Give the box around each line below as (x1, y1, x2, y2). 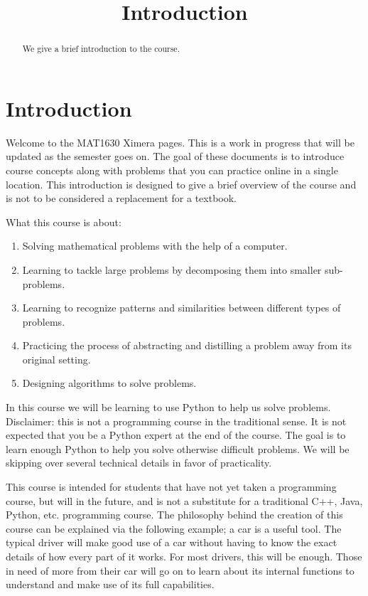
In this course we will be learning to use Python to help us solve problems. (6, 400, 331, 415)
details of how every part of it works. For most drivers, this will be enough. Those (6, 549, 362, 564)
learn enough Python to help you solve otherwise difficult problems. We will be (6, 441, 350, 456)
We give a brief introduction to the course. (22, 43, 180, 55)
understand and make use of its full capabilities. (6, 577, 215, 592)
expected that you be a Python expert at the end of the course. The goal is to (6, 427, 346, 442)
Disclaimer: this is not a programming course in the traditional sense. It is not (6, 413, 347, 428)
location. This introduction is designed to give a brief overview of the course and (6, 176, 357, 191)
